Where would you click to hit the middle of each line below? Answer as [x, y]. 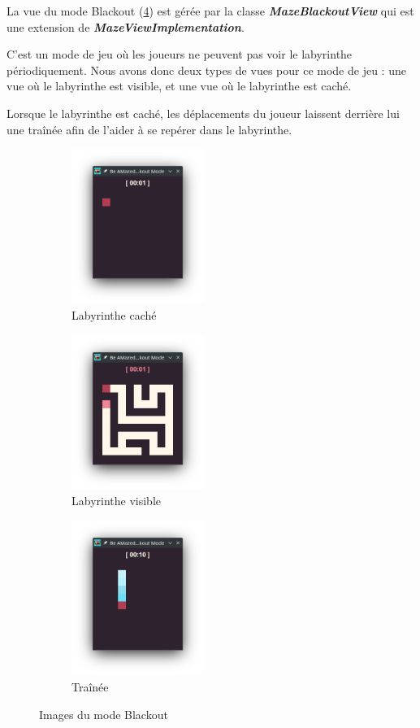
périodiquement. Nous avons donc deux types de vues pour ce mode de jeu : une [206, 70]
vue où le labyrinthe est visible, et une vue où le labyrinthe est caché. [179, 86]
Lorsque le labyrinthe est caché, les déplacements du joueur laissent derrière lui [203, 113]
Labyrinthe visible [116, 501]
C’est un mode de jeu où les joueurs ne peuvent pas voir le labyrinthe [180, 54]
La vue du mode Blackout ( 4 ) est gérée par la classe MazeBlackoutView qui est [210, 11]
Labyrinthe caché [114, 315]
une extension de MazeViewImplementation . [126, 26]
